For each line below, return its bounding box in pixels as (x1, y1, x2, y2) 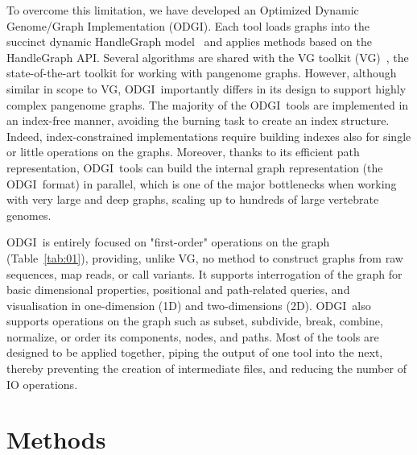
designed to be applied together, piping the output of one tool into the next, (6, 344, 383, 361)
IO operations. (6, 375, 78, 392)
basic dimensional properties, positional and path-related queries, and (6, 281, 350, 298)
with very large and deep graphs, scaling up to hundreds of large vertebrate (6, 191, 379, 208)
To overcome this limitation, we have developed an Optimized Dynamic (6, 2, 359, 18)
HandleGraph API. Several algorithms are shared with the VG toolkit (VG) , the (6, 48, 409, 65)
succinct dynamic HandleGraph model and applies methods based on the (6, 33, 372, 50)
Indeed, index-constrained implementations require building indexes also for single (6, 127, 411, 144)
